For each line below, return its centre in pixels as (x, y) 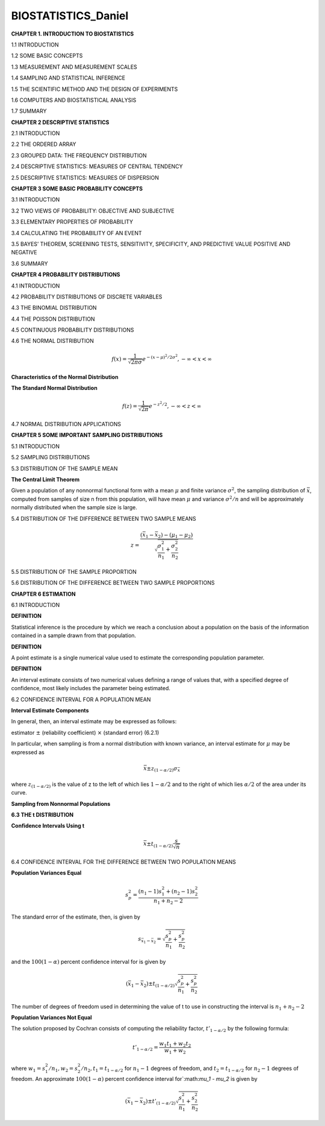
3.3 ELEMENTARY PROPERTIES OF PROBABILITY (72, 222)
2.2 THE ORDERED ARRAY (44, 144)
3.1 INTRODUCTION (36, 200)
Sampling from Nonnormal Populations (61, 804)
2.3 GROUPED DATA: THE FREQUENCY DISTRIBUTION (79, 155)
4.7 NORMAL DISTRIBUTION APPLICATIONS (66, 424)
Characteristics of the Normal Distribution (65, 377)
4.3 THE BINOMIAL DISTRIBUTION (54, 308)
